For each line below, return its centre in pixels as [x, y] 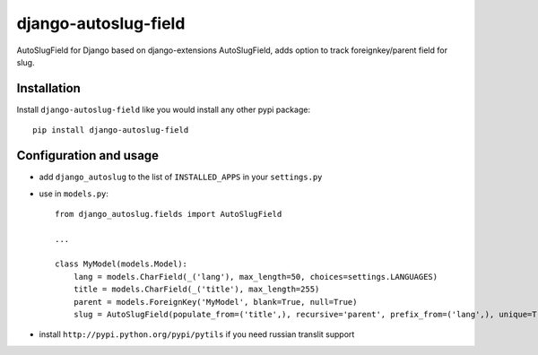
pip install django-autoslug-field [111, 130]
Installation [48, 88]
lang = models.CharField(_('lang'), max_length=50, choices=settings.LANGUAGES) [256, 277]
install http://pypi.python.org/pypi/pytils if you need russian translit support [197, 334]
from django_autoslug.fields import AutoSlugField [169, 214]
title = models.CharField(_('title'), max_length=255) [196, 290]
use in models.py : [74, 194]
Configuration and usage [88, 156]
